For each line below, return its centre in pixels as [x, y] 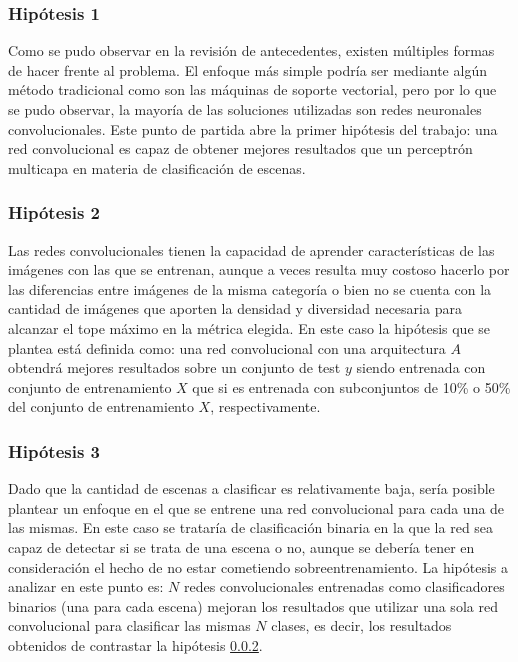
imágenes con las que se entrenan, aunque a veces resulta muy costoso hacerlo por [259, 269]
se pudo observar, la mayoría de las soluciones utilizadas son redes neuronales [245, 109]
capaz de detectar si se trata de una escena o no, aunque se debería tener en [241, 546]
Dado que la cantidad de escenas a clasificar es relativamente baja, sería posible [251, 488]
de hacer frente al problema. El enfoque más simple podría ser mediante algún [247, 69]
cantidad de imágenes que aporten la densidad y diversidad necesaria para [235, 308]
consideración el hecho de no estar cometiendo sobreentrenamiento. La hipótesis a [258, 566]
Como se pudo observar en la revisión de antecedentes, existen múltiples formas [251, 50]
